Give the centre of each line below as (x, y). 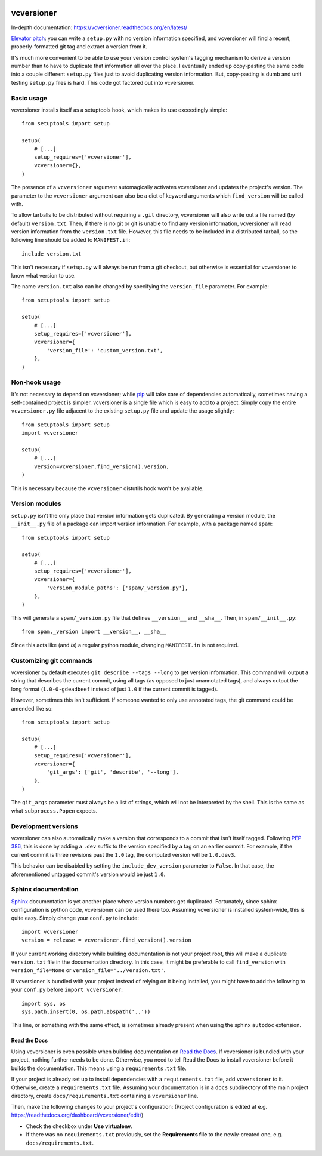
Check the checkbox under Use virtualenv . (79, 1126)
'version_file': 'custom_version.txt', (105, 350)
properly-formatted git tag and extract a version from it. (79, 47)
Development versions (44, 826)
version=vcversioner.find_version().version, (102, 466)
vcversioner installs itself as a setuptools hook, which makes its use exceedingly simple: (119, 110)
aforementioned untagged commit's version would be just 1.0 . (88, 874)
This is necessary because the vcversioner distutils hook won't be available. (107, 488)
